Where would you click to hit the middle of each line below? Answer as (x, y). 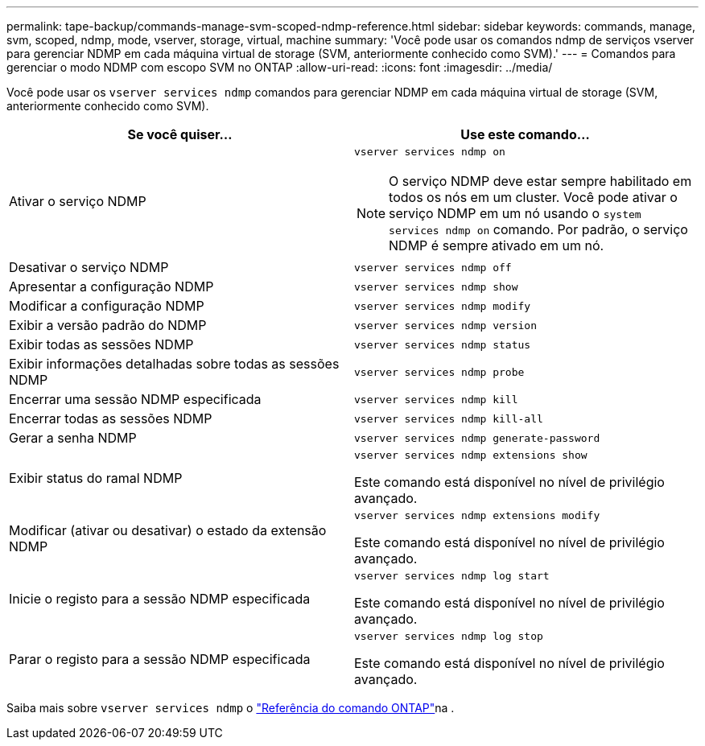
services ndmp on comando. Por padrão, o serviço (538, 229)
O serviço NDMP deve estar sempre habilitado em (540, 181)
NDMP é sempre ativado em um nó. (497, 245)
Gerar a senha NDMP (73, 438)
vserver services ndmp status (443, 344)
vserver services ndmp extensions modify (477, 515)
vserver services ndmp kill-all (449, 418)
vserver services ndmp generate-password (477, 438)
